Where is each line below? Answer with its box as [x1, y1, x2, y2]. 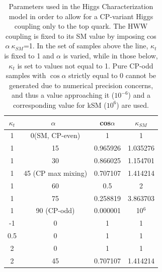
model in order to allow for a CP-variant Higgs [9, 11, 153, 21]
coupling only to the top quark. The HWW [14, 21, 148, 31]
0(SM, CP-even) [30, 130, 80, 141]
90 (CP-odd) [36, 205, 75, 216]
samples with [6, 70, 46, 81]
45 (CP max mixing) [23, 167, 88, 178]
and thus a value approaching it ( [11, 90, 115, 100]
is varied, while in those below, [63, 50, 158, 60]
